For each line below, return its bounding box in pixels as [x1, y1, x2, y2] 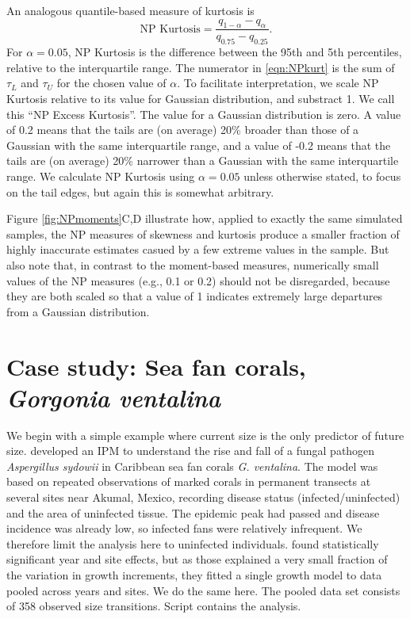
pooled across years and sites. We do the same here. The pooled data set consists [6, 582, 400, 598]
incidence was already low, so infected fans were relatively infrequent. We [6, 520, 362, 537]
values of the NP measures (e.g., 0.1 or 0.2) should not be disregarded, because [6, 272, 390, 288]
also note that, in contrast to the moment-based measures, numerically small [6, 256, 379, 273]
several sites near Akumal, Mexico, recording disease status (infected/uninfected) [6, 489, 400, 505]
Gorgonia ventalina [6, 380, 221, 414]
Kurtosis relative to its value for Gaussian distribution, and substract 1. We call [6, 90, 395, 106]
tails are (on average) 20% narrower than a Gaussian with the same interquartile [6, 152, 399, 169]
